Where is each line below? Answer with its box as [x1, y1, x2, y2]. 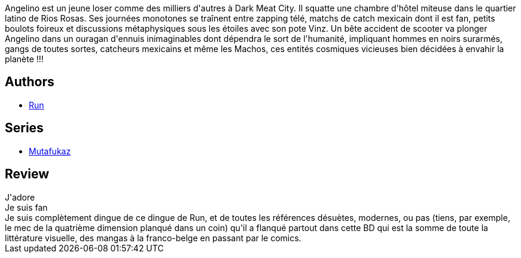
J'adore [5, 192, 35, 202]
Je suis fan [5, 202, 48, 213]
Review [5, 166, 50, 182]
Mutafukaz [29, 145, 71, 156]
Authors [5, 74, 54, 90]
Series [5, 120, 44, 136]
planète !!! [5, 54, 44, 64]
